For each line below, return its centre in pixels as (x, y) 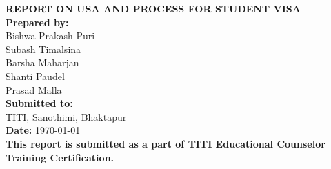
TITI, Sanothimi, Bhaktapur (66, 116)
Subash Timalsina (43, 49)
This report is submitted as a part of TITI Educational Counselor (165, 143)
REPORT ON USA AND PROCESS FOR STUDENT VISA (153, 8)
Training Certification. (60, 157)
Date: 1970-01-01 (43, 130)
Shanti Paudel (35, 76)
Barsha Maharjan (42, 62)
